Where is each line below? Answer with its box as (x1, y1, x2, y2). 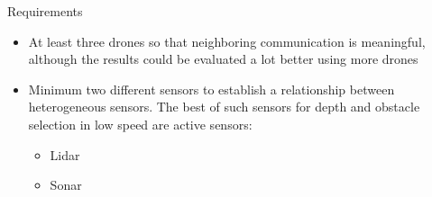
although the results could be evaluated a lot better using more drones (28, 49, 418, 68)
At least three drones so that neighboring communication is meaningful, (28, 31, 426, 50)
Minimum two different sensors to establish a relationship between (28, 79, 395, 98)
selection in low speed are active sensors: (28, 114, 253, 133)
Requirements (7, 2, 83, 20)
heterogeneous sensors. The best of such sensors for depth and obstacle (28, 97, 420, 116)
